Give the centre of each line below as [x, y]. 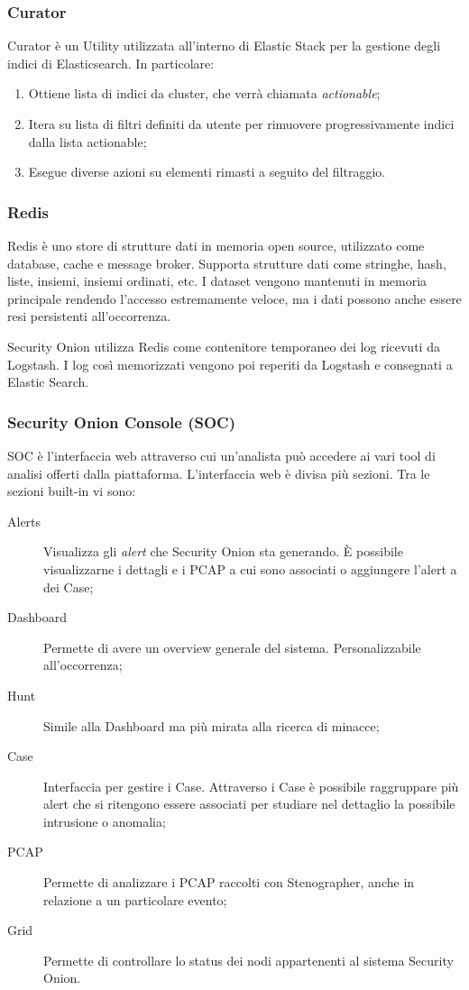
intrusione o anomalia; [105, 821]
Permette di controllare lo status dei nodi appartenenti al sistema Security [248, 960]
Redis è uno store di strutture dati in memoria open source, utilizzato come [216, 245]
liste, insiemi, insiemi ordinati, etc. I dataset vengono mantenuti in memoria [217, 281]
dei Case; [69, 587]
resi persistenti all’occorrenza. [89, 316]
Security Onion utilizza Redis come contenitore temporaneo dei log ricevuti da [224, 346]
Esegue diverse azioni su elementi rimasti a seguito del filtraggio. [207, 172]
